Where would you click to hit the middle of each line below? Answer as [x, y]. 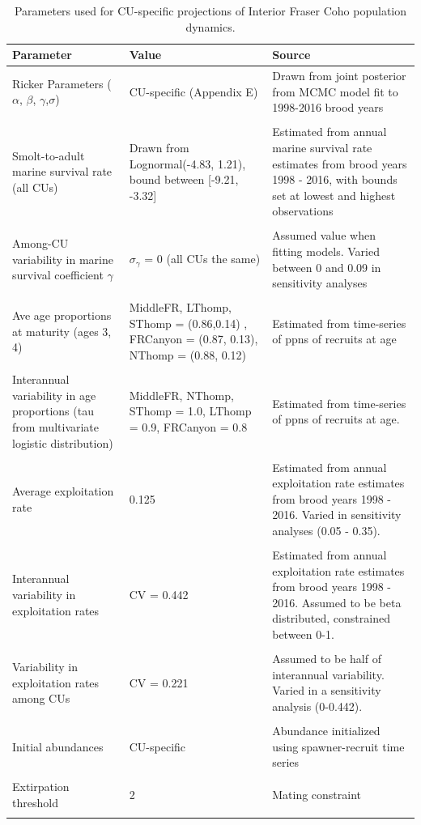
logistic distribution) [63, 442]
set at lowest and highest [334, 195]
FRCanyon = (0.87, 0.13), [193, 339]
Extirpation [41, 787]
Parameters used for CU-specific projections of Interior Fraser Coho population [210, 11]
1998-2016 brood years [328, 107]
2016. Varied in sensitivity [337, 515]
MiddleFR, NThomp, [181, 395]
